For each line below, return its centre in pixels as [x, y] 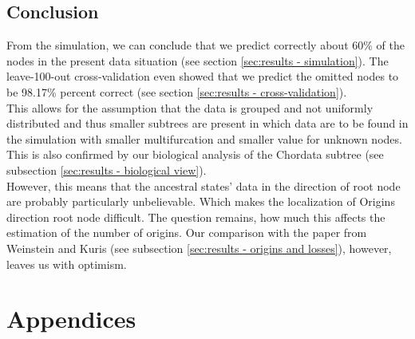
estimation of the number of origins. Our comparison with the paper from [187, 233]
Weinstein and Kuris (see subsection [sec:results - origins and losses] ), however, [199, 248]
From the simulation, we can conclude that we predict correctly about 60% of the [206, 45]
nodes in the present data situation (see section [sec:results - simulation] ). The [198, 60]
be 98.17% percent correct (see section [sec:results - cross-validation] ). [177, 91]
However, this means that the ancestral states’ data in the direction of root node [204, 185]
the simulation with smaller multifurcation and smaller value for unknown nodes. [204, 138]
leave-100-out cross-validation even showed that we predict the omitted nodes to [203, 76]
